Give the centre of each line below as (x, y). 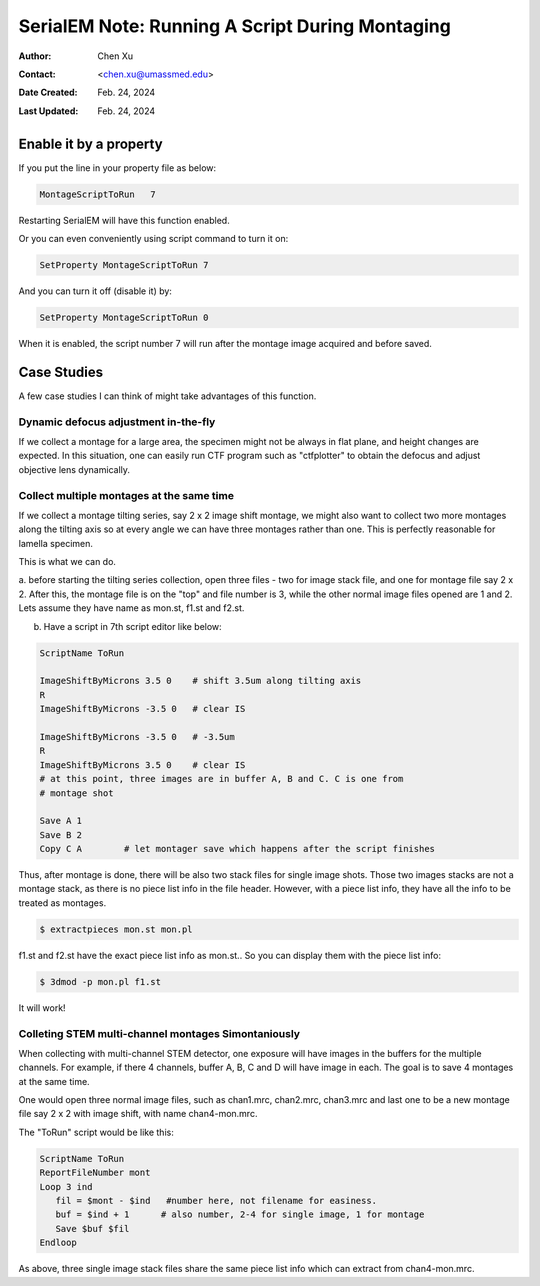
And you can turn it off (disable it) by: (95, 291)
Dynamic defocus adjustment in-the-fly (117, 422)
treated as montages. (62, 902)
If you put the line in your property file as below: (117, 167)
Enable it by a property (91, 143)
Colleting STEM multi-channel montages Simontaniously (159, 1033)
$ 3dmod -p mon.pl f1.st (100, 981)
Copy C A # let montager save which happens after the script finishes (237, 849)
